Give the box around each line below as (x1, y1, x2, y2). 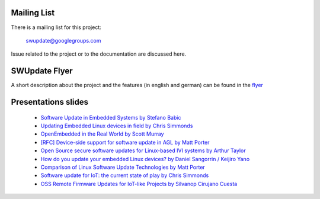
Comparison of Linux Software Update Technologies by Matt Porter (40, 163, 206, 171)
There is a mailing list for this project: (11, 24, 102, 31)
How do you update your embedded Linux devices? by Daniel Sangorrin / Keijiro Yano (40, 155, 250, 162)
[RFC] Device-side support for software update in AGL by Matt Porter (40, 139, 210, 146)
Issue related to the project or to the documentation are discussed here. (11, 50, 187, 57)
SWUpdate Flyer (11, 66, 73, 76)
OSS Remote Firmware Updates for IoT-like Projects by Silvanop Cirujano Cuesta (40, 180, 238, 187)
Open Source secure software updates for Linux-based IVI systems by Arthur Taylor (40, 147, 246, 154)
